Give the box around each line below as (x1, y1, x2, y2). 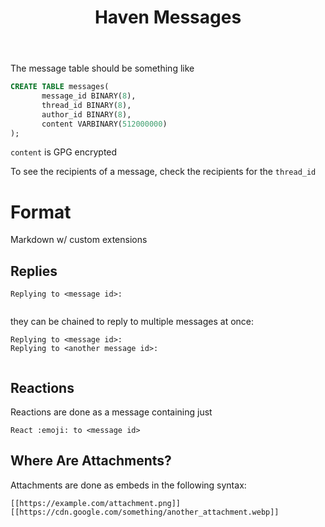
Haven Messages (94, 6, 242, 29)
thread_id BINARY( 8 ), (41, 100, 132, 110)
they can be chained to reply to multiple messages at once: (10, 316, 255, 328)
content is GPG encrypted (10, 146, 118, 158)
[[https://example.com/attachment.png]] (10, 498, 182, 508)
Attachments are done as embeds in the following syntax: (10, 479, 247, 491)
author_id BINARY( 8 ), (41, 109, 132, 120)
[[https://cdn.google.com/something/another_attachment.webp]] (10, 507, 280, 517)
